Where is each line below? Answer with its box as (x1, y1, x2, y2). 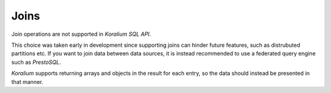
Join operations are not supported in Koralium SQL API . (11, 30, 151, 38)
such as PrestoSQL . (11, 58, 61, 66)
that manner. (11, 78, 44, 85)
